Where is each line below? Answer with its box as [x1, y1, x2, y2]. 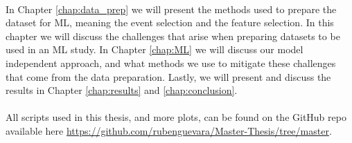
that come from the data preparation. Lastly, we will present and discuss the [6, 69, 331, 84]
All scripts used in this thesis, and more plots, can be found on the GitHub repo [6, 110, 346, 124]
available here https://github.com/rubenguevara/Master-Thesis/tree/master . [6, 123, 332, 137]
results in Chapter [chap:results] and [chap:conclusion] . [6, 83, 238, 97]
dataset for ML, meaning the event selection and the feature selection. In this [6, 15, 334, 30]
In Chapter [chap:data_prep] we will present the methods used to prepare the [6, 1, 337, 16]
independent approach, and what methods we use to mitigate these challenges [6, 55, 336, 70]
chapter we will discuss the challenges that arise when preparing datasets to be [6, 28, 340, 43]
